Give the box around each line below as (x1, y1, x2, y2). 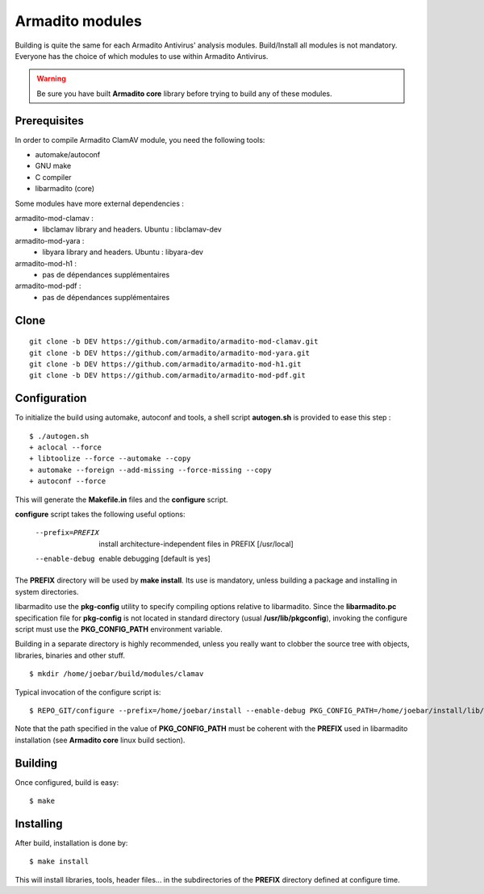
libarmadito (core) (35, 184, 95, 194)
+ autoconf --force (29, 477, 106, 486)
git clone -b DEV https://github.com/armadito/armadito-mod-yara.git (29, 348, 311, 357)
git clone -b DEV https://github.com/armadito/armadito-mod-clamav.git (29, 337, 319, 346)
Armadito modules (15, 12, 143, 30)
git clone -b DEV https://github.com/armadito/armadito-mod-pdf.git (29, 371, 306, 380)
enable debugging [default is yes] (98, 554, 211, 564)
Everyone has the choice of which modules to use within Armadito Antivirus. (15, 51, 269, 61)
